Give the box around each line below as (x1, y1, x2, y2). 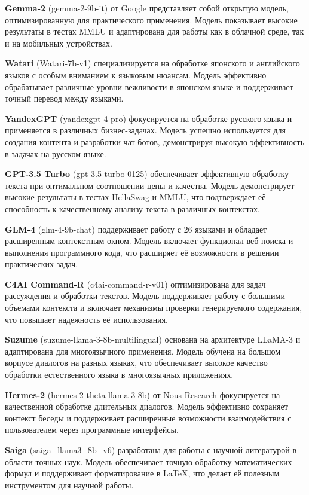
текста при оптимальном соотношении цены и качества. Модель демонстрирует (5, 179, 295, 191)
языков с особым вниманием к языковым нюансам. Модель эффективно (5, 68, 267, 81)
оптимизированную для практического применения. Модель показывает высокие (5, 13, 298, 26)
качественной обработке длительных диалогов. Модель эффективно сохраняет (5, 400, 288, 412)
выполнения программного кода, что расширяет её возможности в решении (5, 246, 279, 258)
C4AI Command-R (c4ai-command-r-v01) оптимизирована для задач (5, 277, 266, 290)
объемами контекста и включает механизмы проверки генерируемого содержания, (5, 301, 302, 314)
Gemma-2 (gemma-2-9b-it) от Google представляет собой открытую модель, (5, 2, 289, 14)
